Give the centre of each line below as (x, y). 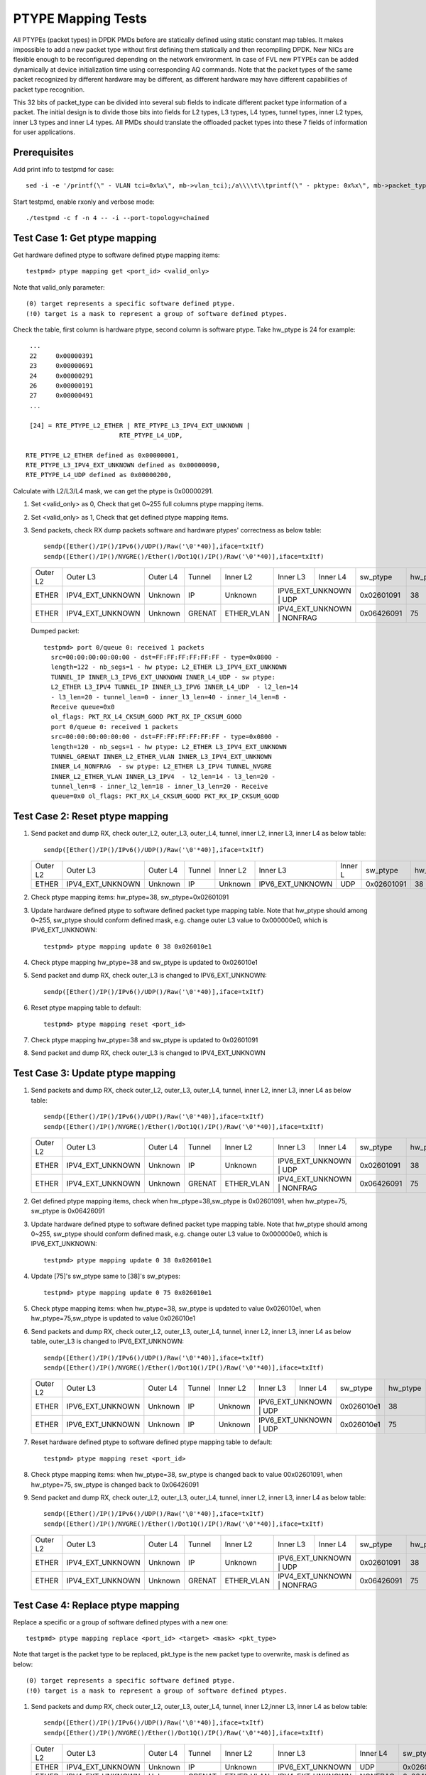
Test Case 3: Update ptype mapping (94, 1073)
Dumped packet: (55, 631)
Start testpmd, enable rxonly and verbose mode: (84, 202)
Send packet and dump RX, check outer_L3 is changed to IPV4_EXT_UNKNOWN (148, 1053)
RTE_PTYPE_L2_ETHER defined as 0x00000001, (103, 455)
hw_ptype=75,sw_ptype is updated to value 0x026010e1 (113, 1318)
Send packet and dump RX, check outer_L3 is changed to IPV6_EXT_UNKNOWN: (149, 976)
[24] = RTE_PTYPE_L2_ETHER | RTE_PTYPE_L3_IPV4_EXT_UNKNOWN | (140, 425)
